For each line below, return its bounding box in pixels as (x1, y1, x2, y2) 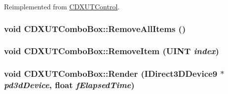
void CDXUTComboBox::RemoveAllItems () (4, 22, 186, 34)
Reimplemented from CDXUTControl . (4, 1, 120, 11)
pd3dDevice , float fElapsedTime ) (4, 79, 135, 91)
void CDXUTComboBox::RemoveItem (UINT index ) (4, 45, 219, 57)
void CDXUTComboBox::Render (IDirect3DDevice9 (4, 67, 218, 80)
